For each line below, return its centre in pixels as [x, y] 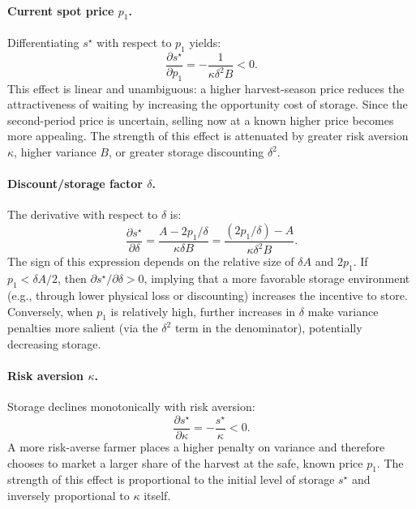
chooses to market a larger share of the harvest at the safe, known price [185, 462]
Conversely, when [50, 311]
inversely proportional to [69, 495]
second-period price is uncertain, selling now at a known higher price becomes [201, 120]
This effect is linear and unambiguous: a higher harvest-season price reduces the [206, 88]
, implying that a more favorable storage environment [277, 278]
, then [72, 278]
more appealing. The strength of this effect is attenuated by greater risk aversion [208, 136]
